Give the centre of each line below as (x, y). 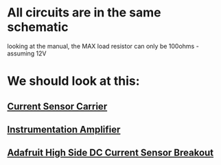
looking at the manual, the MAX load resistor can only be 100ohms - (103, 46)
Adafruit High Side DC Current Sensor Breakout (110, 153)
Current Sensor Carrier (57, 106)
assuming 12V (27, 53)
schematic (38, 27)
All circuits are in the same (84, 13)
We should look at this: (73, 81)
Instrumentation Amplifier (64, 129)
